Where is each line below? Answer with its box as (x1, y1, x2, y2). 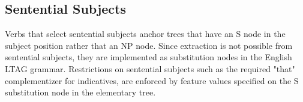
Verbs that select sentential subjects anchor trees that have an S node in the (5, 27, 286, 40)
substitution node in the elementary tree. (5, 86, 156, 98)
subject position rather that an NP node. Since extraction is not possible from (5, 39, 293, 51)
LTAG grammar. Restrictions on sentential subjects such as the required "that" (5, 62, 295, 75)
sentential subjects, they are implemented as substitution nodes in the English (5, 51, 292, 63)
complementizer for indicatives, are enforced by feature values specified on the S (5, 74, 299, 86)
